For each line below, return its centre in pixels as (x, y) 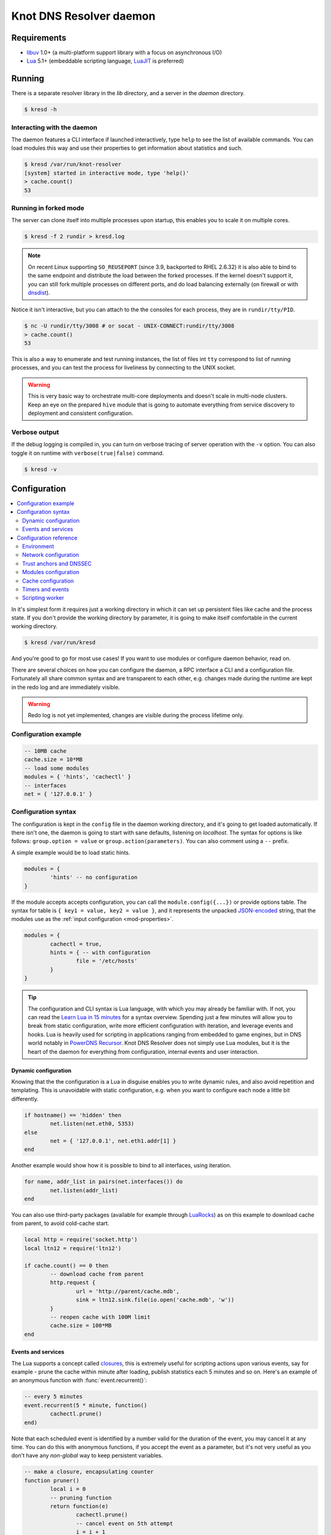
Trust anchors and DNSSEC (57, 563)
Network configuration (51, 555)
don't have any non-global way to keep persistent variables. (87, 1456)
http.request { (73, 1283)
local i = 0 (68, 1489)
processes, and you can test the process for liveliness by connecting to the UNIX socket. (124, 368)
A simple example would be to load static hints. (71, 852)
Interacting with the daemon (54, 127)
